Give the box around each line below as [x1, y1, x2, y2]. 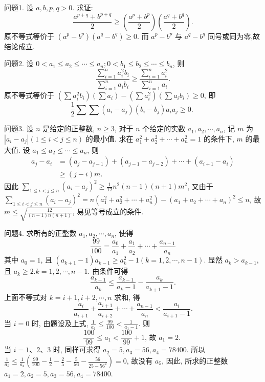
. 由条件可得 [87, 266, 128, 276]
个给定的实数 [142, 123, 186, 134]
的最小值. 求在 [85, 133, 134, 144]
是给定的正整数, [42, 123, 95, 134]
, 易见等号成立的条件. [72, 206, 144, 217]
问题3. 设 [4, 123, 34, 134]
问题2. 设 [4, 58, 34, 69]
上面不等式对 [4, 291, 47, 302]
